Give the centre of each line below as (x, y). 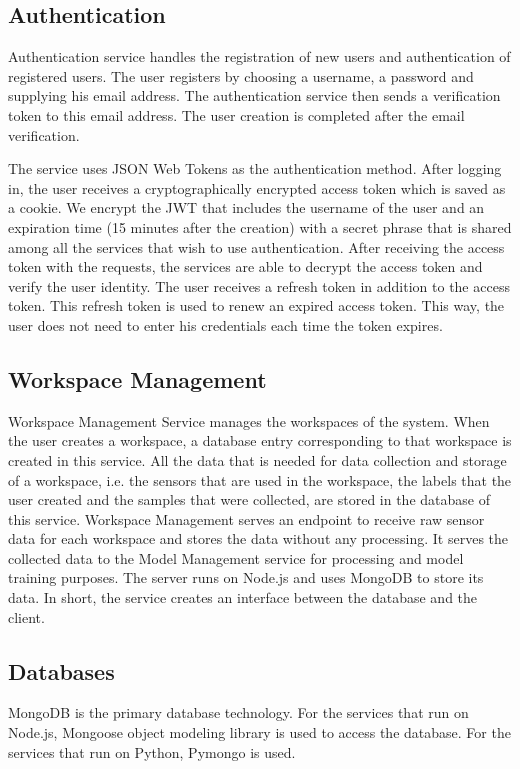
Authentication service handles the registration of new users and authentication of (259, 56)
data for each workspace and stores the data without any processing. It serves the (258, 538)
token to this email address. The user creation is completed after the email (236, 114)
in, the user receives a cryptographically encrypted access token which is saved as (257, 187)
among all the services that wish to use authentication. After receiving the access (256, 246)
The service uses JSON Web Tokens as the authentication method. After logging (255, 168)
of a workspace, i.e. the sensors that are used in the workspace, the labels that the (260, 479)
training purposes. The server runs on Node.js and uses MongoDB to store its (246, 577)
